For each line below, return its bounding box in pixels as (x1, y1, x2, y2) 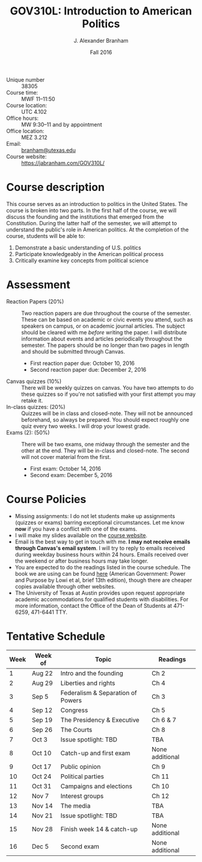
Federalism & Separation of (60, 689, 137, 697)
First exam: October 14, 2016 (29, 465, 101, 472)
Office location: (6, 127, 44, 134)
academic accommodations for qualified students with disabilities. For (14, 595, 189, 603)
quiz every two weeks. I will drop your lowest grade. (21, 422, 150, 429)
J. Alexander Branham (73, 37, 129, 44)
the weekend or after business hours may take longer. (14, 557, 148, 564)
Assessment (6, 278, 70, 292)
